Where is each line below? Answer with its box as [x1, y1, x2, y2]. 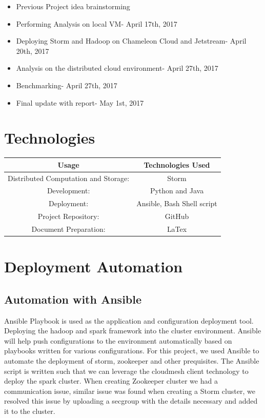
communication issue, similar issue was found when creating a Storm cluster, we [4, 385, 255, 396]
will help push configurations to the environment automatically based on [4, 335, 232, 346]
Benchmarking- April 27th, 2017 [16, 79, 117, 90]
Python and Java [150, 185, 204, 196]
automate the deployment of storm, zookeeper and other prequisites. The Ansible [4, 355, 259, 366]
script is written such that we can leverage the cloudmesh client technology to [4, 365, 249, 376]
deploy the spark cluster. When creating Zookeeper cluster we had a [4, 375, 218, 386]
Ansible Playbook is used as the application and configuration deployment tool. [4, 315, 254, 326]
